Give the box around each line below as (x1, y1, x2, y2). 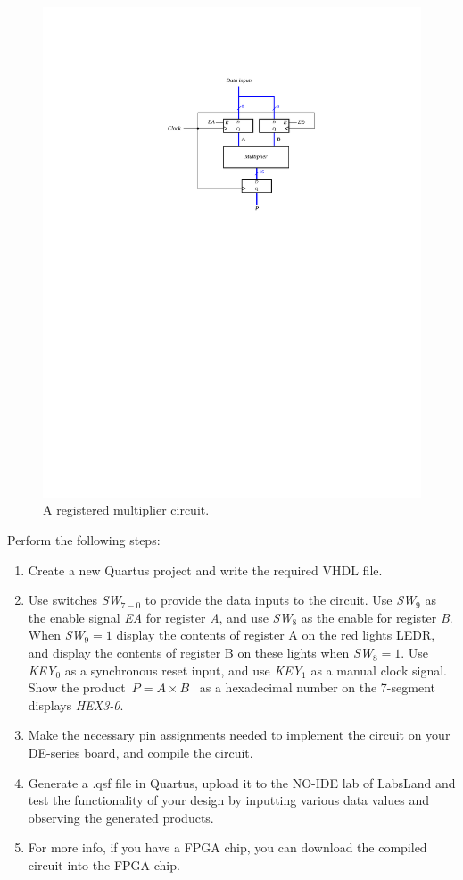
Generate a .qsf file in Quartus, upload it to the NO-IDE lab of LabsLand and (28, 773, 456, 792)
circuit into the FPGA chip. (28, 855, 180, 874)
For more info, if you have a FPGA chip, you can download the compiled (28, 838, 427, 857)
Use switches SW (28, 591, 121, 609)
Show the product (28, 678, 126, 697)
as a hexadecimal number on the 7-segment (199, 678, 435, 697)
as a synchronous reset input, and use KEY (64, 660, 302, 679)
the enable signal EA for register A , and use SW (28, 608, 293, 626)
